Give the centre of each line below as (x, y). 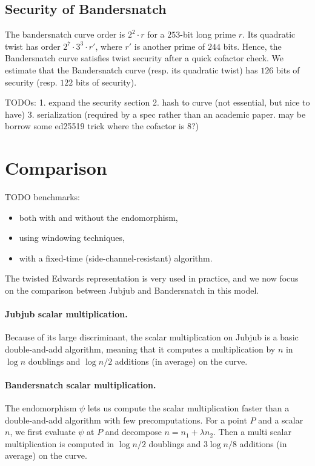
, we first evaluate (43, 432)
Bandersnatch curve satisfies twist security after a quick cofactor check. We (144, 58)
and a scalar (281, 420)
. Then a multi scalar (252, 432)
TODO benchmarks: (42, 197)
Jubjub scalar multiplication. (66, 314)
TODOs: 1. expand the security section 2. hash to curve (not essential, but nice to (157, 102)
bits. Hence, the (252, 46)
